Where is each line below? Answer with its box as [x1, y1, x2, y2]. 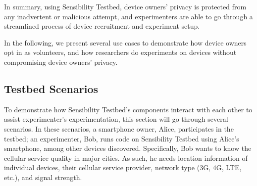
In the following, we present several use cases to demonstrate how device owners [4, 37, 247, 47]
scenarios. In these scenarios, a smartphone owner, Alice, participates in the [4, 123, 234, 134]
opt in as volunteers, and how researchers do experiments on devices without [4, 47, 237, 57]
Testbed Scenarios [4, 81, 99, 96]
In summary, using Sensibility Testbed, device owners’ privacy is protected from [4, 1, 247, 11]
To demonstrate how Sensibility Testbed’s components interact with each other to [4, 104, 253, 114]
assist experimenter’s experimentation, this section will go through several [4, 114, 228, 124]
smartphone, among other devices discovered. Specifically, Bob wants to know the [4, 143, 252, 153]
